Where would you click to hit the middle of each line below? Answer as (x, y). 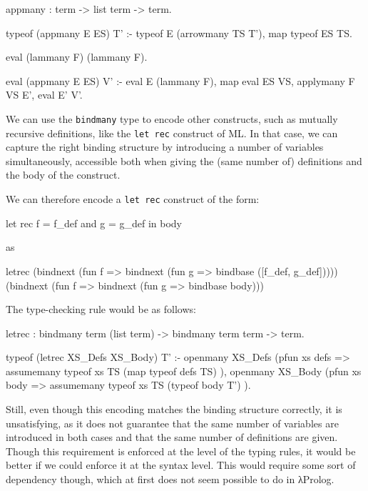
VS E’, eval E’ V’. (44, 95)
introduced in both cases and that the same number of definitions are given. (172, 437)
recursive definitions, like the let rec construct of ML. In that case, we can (172, 133)
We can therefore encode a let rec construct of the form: (133, 199)
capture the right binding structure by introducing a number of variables (165, 147)
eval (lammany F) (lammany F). (77, 57)
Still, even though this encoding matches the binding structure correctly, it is (174, 409)
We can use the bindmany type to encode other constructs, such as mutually (172, 118)
